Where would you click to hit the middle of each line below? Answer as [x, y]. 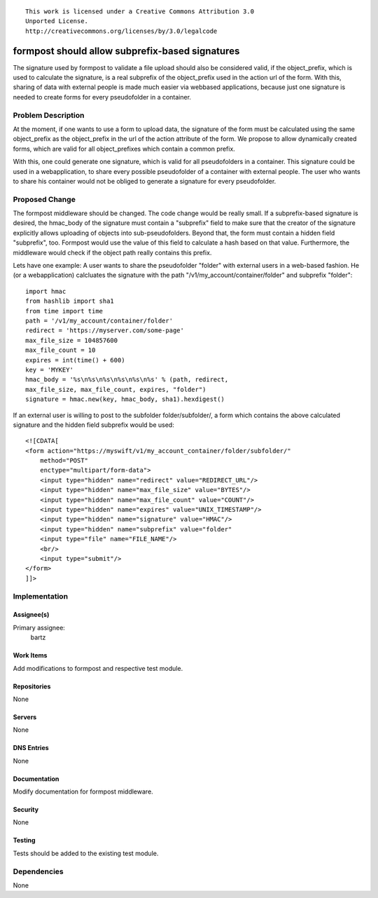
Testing [24, 841]
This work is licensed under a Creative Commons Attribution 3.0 [140, 12]
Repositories [32, 686]
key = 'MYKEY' [49, 369]
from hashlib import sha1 [70, 301]
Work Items [30, 655]
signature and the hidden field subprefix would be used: [93, 425]
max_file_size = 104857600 [72, 340]
